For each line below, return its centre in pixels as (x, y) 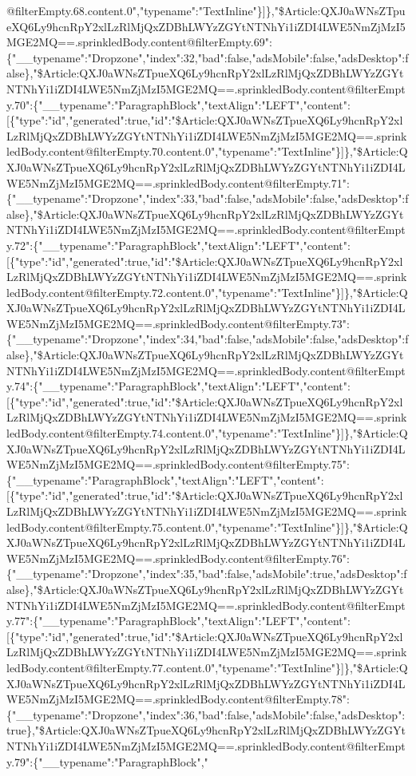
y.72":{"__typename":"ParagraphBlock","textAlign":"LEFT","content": (178, 245)
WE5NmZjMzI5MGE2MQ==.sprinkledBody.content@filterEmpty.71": (178, 182)
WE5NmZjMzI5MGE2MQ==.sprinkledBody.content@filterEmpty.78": (178, 699)
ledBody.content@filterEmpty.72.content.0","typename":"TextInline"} (174, 292)
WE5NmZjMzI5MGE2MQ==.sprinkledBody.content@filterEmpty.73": (178, 323)
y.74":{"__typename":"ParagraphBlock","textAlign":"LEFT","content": (178, 386)
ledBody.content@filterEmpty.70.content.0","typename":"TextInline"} (174, 151)
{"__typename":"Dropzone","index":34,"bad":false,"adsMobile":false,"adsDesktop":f (208, 339)
